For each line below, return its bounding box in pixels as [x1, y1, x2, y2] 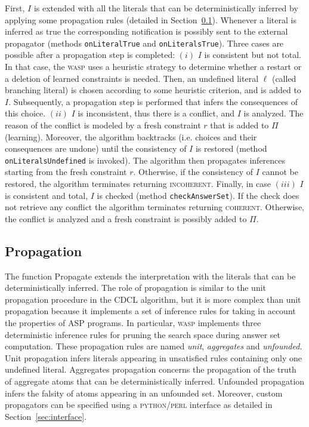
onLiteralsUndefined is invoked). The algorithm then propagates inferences [5, 153, 286, 166]
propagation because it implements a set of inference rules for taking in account [5, 305, 296, 317]
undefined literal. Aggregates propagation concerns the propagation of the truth [5, 363, 296, 376]
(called [271, 72, 296, 84]
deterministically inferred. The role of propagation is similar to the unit [5, 281, 267, 294]
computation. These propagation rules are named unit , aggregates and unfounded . [5, 340, 302, 352]
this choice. [5, 107, 46, 119]
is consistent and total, [5, 189, 88, 201]
